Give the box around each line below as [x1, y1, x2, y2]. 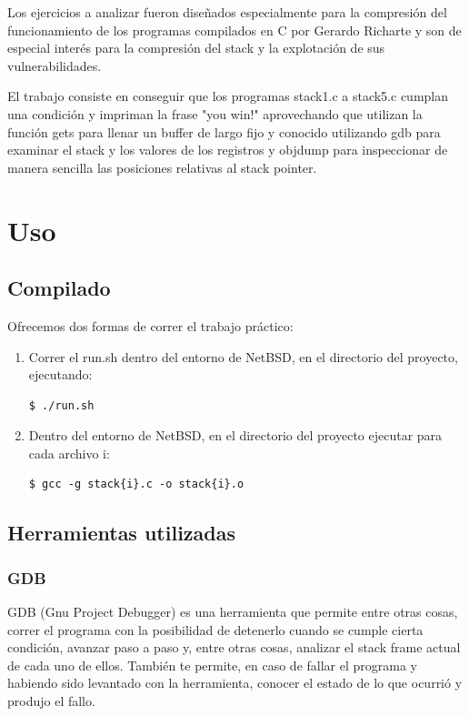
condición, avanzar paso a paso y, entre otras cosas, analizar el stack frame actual [7, 638, 461, 657]
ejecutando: [28, 365, 93, 384]
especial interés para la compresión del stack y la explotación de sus [7, 38, 385, 57]
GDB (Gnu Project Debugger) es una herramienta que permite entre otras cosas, [7, 602, 458, 621]
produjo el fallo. [7, 691, 95, 711]
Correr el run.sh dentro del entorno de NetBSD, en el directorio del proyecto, [28, 347, 458, 366]
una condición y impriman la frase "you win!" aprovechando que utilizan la [7, 104, 423, 123]
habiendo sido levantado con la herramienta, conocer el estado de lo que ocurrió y [7, 673, 463, 692]
